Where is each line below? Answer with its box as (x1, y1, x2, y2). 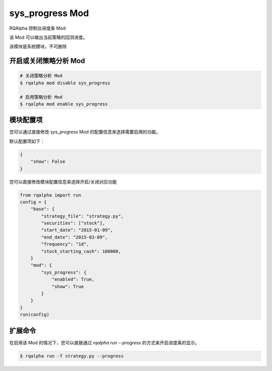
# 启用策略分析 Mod (20, 94, 63, 100)
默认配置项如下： (9, 138, 45, 144)
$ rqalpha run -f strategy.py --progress (20, 353, 124, 359)
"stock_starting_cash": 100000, (41, 248, 121, 254)
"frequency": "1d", (41, 241, 89, 247)
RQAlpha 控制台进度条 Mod (9, 25, 66, 31)
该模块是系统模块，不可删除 (9, 43, 67, 50)
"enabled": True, (51, 276, 95, 283)
